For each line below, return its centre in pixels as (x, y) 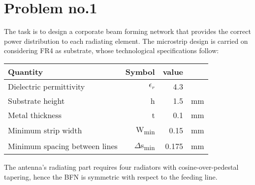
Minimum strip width (45, 130)
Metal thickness (35, 115)
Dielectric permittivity (47, 86)
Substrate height (36, 100)
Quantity (26, 71)
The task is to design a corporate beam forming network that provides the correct (127, 31)
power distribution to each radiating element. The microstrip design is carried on (126, 41)
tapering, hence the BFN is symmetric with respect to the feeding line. (111, 176)
